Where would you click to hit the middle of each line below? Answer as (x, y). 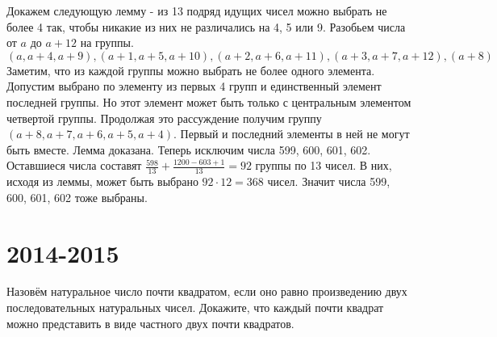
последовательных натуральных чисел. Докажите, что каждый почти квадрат (195, 308)
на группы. (107, 42)
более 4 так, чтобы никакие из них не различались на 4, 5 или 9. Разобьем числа (206, 26)
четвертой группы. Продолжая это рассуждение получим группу (164, 118)
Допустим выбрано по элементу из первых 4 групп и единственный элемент (194, 86)
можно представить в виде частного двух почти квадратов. (150, 323)
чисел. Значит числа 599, (329, 181)
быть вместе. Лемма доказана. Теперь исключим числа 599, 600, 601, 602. (189, 149)
